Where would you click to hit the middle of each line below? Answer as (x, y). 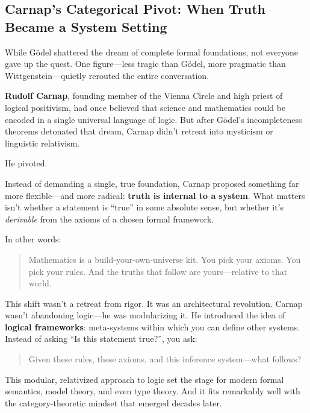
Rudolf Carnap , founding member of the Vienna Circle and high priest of (144, 96)
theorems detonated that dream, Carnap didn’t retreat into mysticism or (139, 131)
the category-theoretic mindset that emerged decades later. (113, 402)
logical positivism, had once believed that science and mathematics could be (145, 107)
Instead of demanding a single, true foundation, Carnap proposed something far (152, 183)
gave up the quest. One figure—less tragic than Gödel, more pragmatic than (145, 64)
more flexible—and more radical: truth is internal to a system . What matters (155, 195)
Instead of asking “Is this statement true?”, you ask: (101, 339)
